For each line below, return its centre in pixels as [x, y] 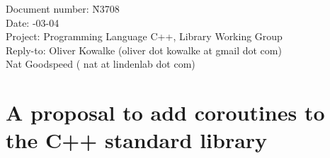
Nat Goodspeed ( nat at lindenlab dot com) [101, 64]
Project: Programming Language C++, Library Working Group [144, 36]
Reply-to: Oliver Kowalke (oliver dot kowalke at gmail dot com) [144, 50]
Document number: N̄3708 [63, 8]
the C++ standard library [137, 140]
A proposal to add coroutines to [165, 113]
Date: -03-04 [33, 22]
